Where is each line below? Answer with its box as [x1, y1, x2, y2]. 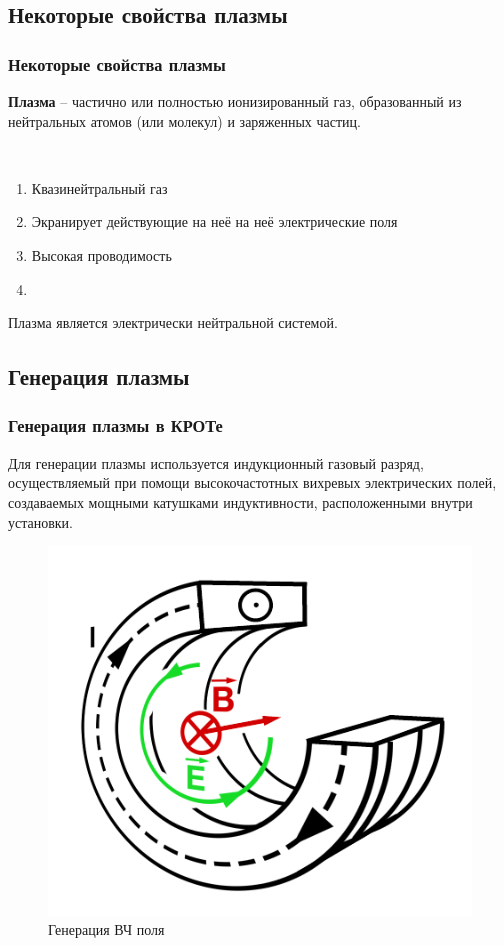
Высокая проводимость [31, 244, 172, 265]
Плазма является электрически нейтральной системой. [8, 312, 338, 333]
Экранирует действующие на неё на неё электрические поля [31, 211, 398, 232]
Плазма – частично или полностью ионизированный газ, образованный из [8, 91, 462, 111]
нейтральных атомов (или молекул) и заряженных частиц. [8, 110, 361, 131]
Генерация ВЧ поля [48, 919, 165, 940]
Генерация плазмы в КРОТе [8, 413, 223, 438]
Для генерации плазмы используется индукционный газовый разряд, [8, 452, 424, 473]
